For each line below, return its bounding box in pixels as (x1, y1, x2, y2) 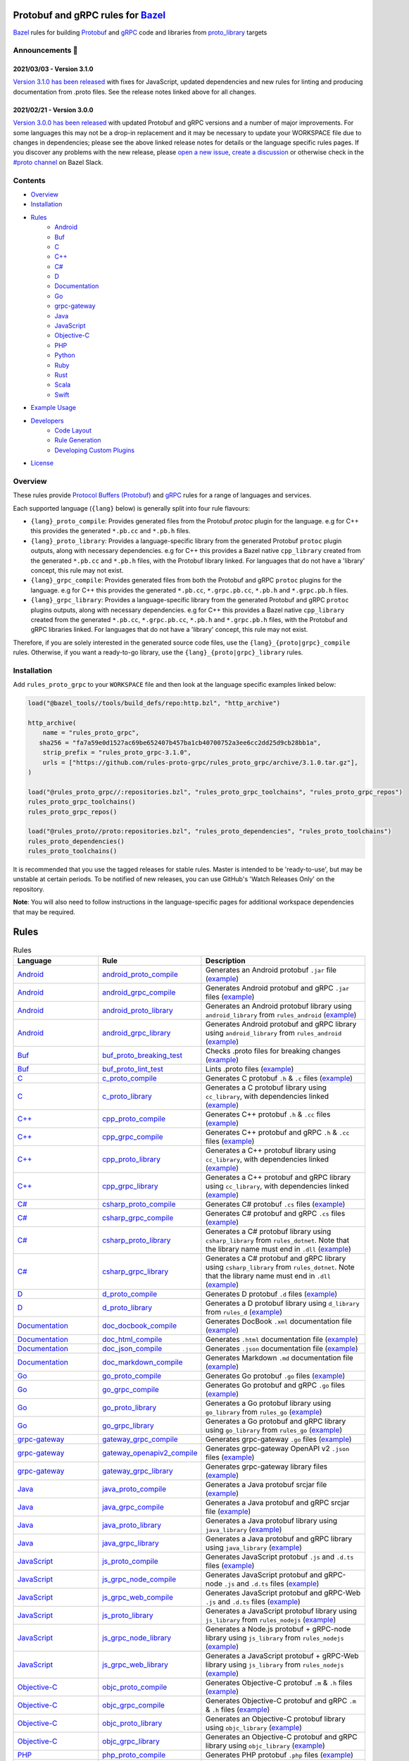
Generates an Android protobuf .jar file (205, 965, 337, 975)
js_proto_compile (102, 1556, 158, 1566)
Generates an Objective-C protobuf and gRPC (205, 1731, 358, 1741)
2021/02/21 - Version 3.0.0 (13, 106, 94, 114)
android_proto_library (102, 1005, 174, 1015)
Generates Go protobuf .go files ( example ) (205, 1371, 346, 1381)
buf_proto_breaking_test (102, 1050, 183, 1060)
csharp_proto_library (102, 1235, 171, 1245)
